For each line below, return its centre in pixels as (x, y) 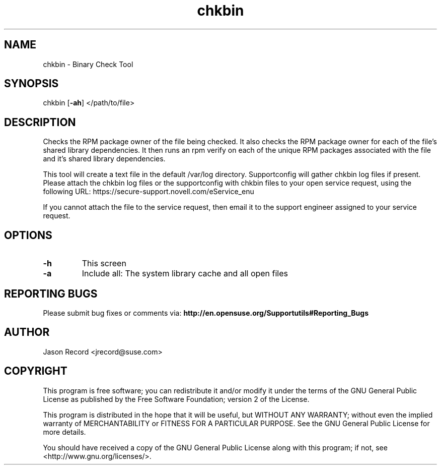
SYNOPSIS (31, 84)
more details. (64, 432)
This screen (104, 263)
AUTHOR (27, 332)
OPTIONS (28, 235)
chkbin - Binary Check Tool (88, 64)
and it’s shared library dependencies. (104, 159)
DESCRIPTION (40, 122)
